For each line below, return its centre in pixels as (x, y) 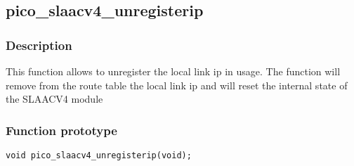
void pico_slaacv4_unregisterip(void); (99, 155)
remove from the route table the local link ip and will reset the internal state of (177, 85)
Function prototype (61, 130)
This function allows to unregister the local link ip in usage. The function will (173, 71)
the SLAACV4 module (54, 99)
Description (39, 45)
